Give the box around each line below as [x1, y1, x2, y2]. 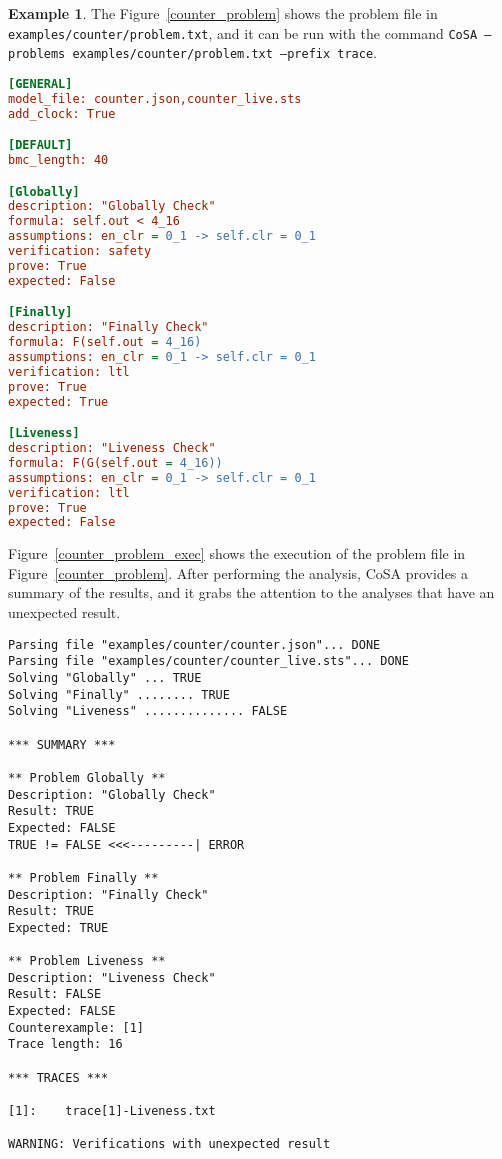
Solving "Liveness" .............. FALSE [8, 704, 288, 719]
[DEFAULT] [8, 138, 73, 153]
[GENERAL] [8, 76, 73, 91]
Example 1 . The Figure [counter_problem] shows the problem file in [8, 3, 438, 23]
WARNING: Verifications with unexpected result [8, 1137, 331, 1152]
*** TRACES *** [8, 1070, 109, 1085]
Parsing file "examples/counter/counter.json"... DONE [8, 637, 381, 652]
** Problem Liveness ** [8, 954, 166, 969]
